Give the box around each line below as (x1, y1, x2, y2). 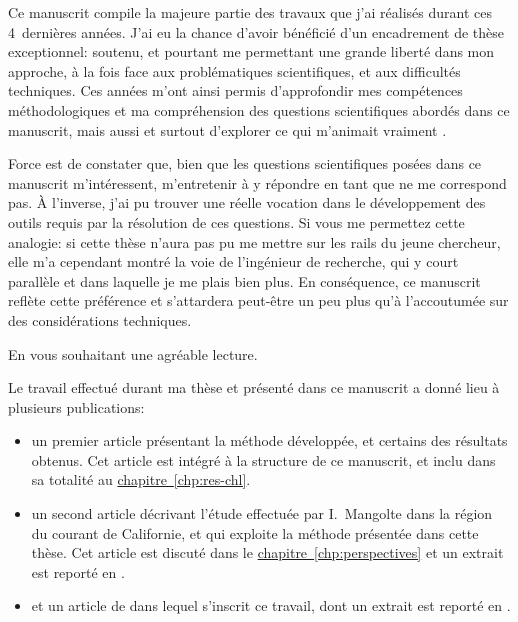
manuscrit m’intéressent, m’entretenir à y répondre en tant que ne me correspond (8, 172, 507, 193)
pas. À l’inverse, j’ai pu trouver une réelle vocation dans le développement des (8, 192, 486, 213)
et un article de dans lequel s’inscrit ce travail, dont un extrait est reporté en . (31, 595, 511, 616)
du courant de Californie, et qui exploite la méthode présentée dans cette (31, 522, 479, 543)
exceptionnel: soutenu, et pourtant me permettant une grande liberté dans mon (8, 41, 495, 62)
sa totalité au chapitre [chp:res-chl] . (31, 469, 251, 490)
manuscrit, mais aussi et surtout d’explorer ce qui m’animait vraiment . (8, 119, 447, 140)
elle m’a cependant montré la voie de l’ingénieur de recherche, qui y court (8, 251, 459, 272)
